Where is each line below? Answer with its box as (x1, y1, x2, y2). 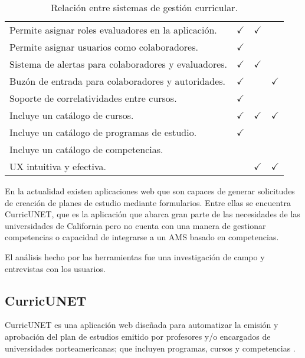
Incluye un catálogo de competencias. (9, 142, 163, 156)
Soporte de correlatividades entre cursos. (9, 91, 177, 105)
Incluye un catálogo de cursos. (9, 108, 134, 122)
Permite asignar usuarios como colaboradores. (9, 40, 198, 54)
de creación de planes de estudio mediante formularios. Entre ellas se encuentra (5, 196, 291, 208)
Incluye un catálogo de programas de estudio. (9, 125, 197, 139)
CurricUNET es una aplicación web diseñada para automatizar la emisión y (5, 319, 278, 331)
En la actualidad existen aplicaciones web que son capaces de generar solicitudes (5, 185, 295, 197)
